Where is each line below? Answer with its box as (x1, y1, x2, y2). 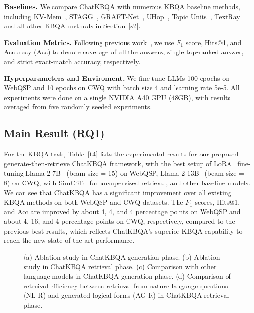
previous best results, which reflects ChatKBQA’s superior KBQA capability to (4, 225, 243, 235)
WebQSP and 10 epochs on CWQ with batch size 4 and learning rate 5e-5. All (4, 82, 240, 93)
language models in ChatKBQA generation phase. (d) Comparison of (24, 271, 231, 281)
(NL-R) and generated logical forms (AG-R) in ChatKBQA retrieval (24, 290, 229, 300)
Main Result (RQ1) (4, 126, 105, 141)
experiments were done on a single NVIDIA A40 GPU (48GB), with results (4, 92, 230, 102)
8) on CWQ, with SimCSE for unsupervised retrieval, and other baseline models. (4, 177, 251, 187)
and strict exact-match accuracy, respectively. (4, 56, 141, 66)
